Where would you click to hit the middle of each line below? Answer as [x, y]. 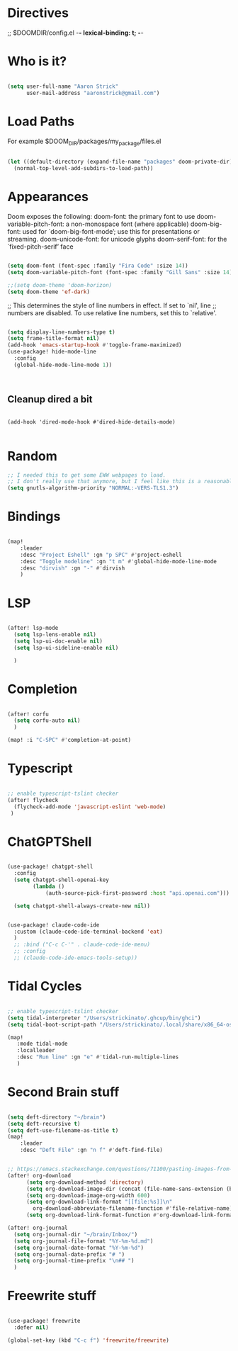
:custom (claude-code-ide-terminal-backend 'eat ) [88, 932]
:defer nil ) [32, 1328]
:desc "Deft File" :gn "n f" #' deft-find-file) [91, 1150]
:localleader [36, 1051]
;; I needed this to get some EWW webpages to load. [87, 475]
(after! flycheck [33, 800]
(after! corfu [28, 714]
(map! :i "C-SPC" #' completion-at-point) [69, 740]
